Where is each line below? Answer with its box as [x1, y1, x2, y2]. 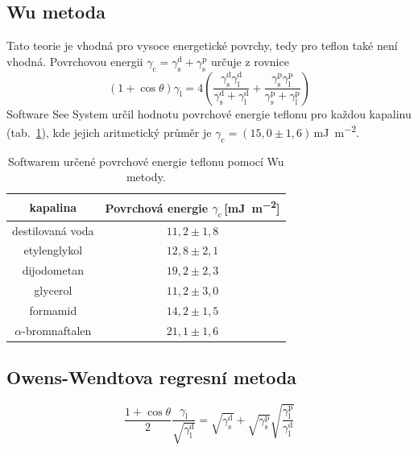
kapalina [29, 198, 77, 215]
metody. [126, 168, 166, 185]
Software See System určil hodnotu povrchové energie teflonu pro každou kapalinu [6, 105, 412, 122]
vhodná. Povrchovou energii [6, 52, 143, 69]
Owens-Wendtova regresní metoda [6, 365, 297, 390]
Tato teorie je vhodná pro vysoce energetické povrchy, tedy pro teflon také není [6, 37, 398, 54]
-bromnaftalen [22, 321, 92, 338]
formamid [29, 301, 77, 318]
